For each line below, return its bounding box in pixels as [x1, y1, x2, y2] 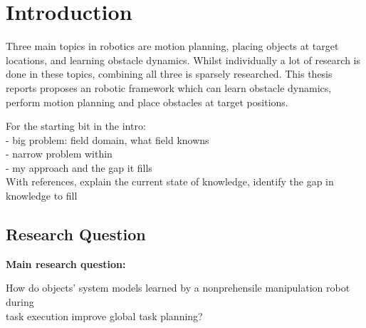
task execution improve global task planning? [6, 308, 203, 323]
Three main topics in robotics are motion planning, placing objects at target [6, 39, 339, 53]
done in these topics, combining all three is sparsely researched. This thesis [6, 66, 333, 81]
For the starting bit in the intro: [6, 118, 146, 133]
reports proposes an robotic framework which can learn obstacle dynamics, [6, 80, 332, 95]
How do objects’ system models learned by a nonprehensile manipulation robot [6, 280, 350, 295]
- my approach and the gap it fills [6, 160, 152, 175]
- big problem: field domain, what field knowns [6, 132, 209, 147]
